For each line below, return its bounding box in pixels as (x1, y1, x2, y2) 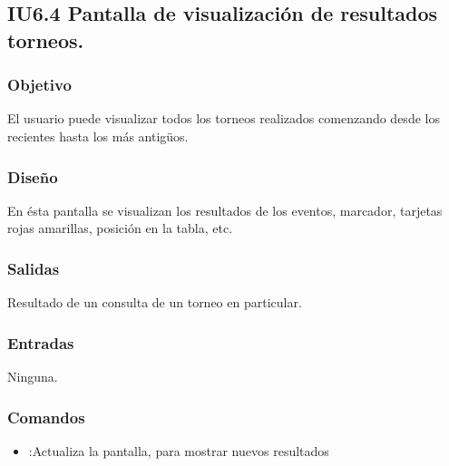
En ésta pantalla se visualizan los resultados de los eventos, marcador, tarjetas (7, 200, 443, 219)
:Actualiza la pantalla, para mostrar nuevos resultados (28, 441, 329, 460)
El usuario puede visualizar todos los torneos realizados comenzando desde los (7, 109, 440, 128)
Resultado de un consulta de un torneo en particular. (7, 293, 302, 312)
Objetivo (7, 73, 72, 96)
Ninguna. (7, 367, 58, 386)
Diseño (7, 165, 58, 188)
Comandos (7, 405, 85, 428)
